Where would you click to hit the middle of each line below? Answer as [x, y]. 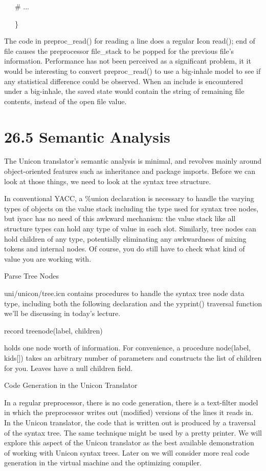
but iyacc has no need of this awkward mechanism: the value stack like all [120, 218]
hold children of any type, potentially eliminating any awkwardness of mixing [125, 238]
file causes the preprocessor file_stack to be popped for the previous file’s [119, 51]
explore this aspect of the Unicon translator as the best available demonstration [129, 443]
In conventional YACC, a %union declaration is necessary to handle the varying [129, 198]
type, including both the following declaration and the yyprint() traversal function [133, 303]
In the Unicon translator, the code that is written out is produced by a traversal [130, 422]
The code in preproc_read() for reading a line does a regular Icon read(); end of [130, 41]
